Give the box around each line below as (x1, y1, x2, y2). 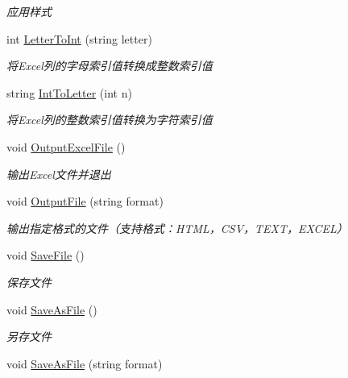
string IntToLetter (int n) (6, 84, 132, 101)
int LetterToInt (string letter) (6, 30, 152, 47)
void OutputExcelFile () (6, 138, 126, 155)
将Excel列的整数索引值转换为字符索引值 (6, 111, 213, 128)
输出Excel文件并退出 (6, 165, 111, 182)
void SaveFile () (6, 247, 85, 264)
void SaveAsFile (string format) (6, 355, 163, 372)
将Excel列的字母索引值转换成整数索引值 (6, 57, 213, 74)
